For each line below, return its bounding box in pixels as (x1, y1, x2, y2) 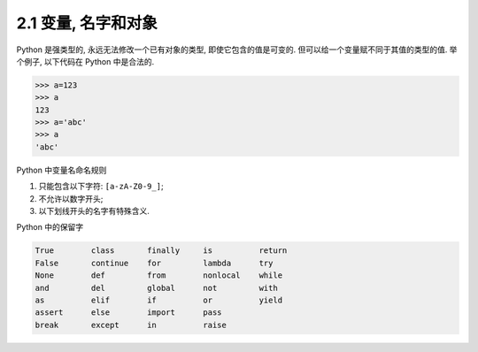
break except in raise (35, 319, 227, 330)
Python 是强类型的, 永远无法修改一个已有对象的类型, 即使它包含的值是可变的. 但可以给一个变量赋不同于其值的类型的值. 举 (16, 44, 458, 55)
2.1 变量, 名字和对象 (16, 13, 158, 33)
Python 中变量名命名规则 (16, 165, 107, 175)
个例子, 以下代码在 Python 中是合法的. (16, 56, 155, 66)
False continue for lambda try (35, 257, 274, 268)
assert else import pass (35, 308, 222, 318)
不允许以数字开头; (38, 193, 104, 203)
